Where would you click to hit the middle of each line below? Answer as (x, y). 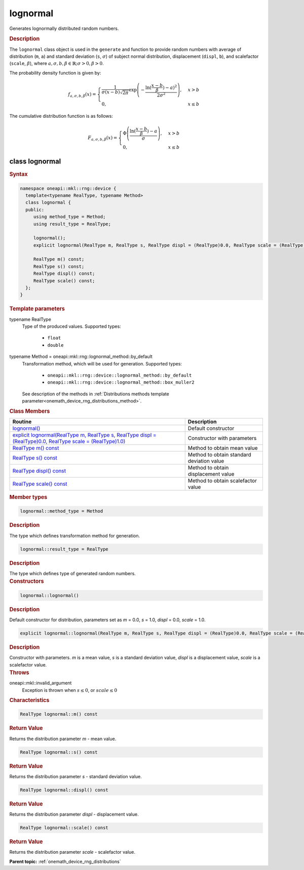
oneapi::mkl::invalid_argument (41, 683)
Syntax (18, 174)
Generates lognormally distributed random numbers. (64, 28)
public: (35, 210)
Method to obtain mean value (223, 448)
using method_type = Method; (69, 217)
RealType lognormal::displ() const (64, 790)
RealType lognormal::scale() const (64, 828)
